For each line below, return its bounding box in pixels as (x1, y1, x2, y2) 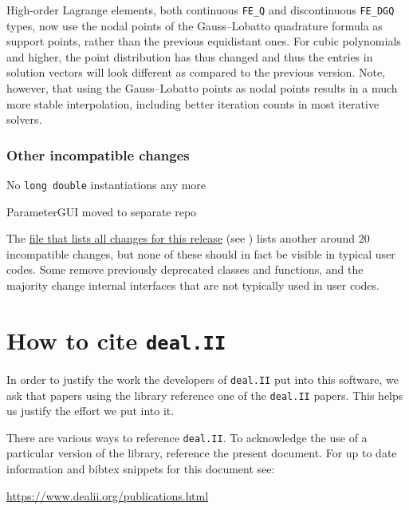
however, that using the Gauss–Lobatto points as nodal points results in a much (6, 80, 398, 97)
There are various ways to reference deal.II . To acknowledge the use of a (6, 429, 368, 445)
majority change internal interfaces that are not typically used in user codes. (6, 277, 380, 294)
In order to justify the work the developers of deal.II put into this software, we (6, 370, 399, 387)
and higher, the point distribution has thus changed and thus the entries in (6, 48, 373, 65)
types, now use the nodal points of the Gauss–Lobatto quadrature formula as (6, 17, 383, 34)
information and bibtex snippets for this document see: (6, 461, 275, 477)
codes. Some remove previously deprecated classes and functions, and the (6, 261, 364, 278)
